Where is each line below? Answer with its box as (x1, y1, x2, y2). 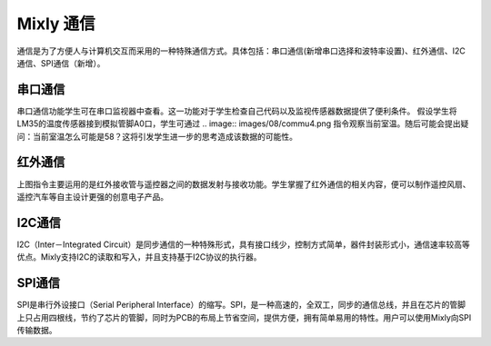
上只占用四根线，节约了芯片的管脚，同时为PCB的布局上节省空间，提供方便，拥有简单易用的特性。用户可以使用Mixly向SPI (16, 311, 472, 322)
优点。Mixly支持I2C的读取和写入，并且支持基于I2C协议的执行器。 (16, 252, 263, 262)
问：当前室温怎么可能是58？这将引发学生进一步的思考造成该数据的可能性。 (16, 131, 297, 142)
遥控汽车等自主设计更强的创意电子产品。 (16, 191, 168, 202)
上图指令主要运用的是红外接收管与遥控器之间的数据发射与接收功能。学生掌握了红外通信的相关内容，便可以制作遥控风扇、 (16, 178, 471, 190)
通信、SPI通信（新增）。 (16, 57, 105, 68)
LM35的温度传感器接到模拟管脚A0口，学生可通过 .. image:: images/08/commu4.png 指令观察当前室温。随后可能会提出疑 (16, 118, 469, 129)
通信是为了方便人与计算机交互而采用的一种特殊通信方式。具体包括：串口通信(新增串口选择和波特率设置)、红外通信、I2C (16, 45, 466, 56)
